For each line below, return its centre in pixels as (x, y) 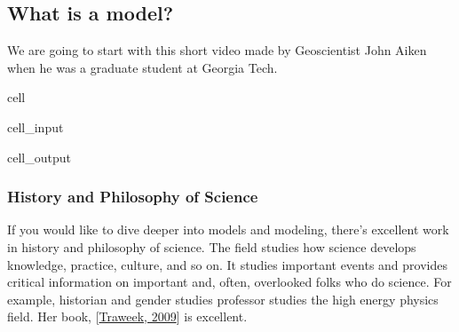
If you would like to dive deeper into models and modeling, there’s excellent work (228, 229)
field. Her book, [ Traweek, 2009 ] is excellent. (127, 316)
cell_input (36, 126)
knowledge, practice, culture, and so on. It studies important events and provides (227, 264)
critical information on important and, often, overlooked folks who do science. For (229, 282)
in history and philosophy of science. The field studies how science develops (212, 246)
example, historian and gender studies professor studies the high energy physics (223, 299)
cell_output (39, 157)
